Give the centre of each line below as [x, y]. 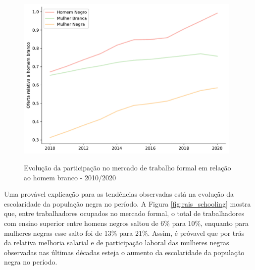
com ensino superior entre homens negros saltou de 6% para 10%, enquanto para [126, 223]
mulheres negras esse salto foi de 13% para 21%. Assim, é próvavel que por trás [124, 233]
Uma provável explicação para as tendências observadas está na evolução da [119, 194]
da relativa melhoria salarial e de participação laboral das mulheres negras [117, 243]
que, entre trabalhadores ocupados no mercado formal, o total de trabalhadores [124, 213]
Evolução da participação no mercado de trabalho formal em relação [127, 167]
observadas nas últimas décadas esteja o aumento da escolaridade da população [124, 252]
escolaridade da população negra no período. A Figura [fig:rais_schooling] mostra [127, 203]
